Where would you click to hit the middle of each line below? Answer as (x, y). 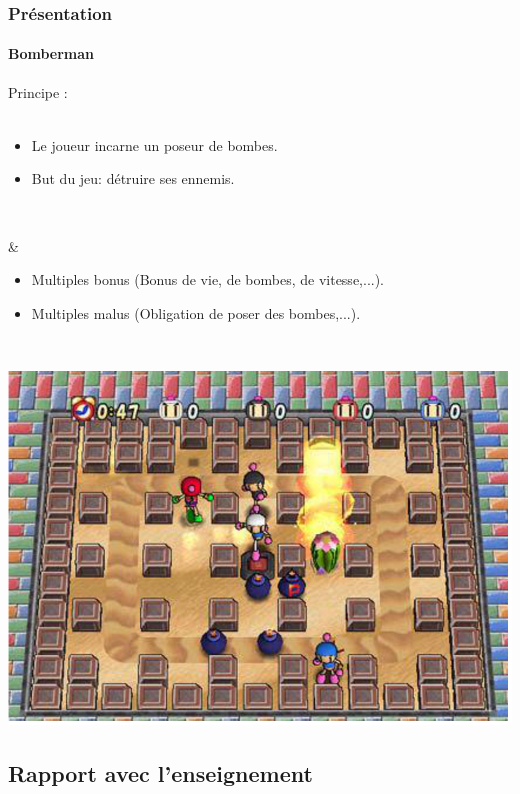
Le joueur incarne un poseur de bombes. (154, 144)
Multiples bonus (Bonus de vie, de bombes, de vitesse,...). (208, 279)
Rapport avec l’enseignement (160, 773)
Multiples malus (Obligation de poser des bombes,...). (196, 312)
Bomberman (51, 53)
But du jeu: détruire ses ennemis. (133, 178)
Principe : (38, 91)
